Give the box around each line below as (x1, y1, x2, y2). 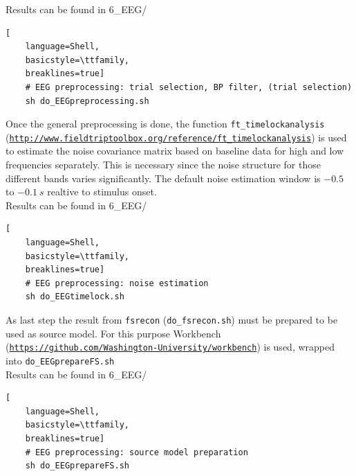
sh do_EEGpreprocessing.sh (25, 96, 149, 106)
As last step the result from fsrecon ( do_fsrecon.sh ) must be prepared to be (6, 312, 338, 326)
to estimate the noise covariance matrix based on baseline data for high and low (6, 143, 344, 158)
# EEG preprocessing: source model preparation (25, 447, 248, 457)
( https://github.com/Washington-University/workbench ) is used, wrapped (6, 340, 335, 354)
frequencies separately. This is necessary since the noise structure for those (6, 157, 321, 172)
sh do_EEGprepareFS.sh (25, 461, 129, 471)
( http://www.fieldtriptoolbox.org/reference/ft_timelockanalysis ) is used (6, 130, 347, 144)
